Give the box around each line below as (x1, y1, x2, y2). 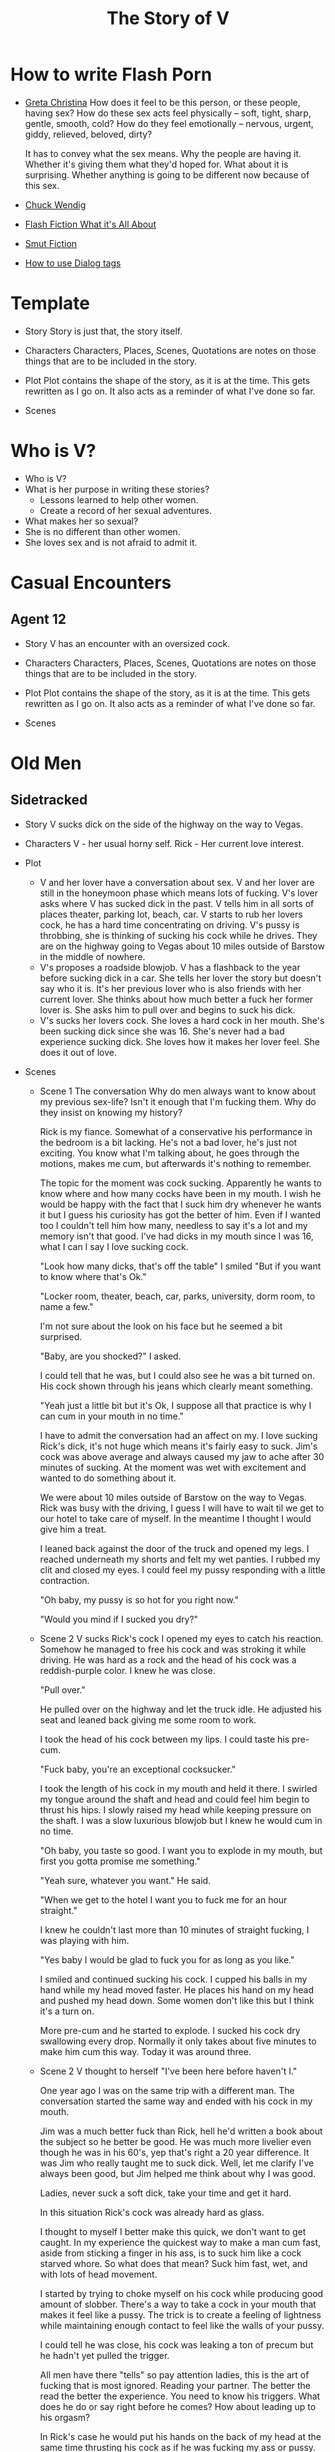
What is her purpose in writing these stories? (24, 483, 210, 495)
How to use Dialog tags (24, 257, 122, 269)
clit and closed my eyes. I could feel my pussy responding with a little (39, 1563, 326, 1576)
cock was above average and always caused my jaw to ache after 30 (39, 1450, 325, 1462)
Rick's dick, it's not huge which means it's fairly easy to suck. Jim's (39, 1440, 318, 1452)
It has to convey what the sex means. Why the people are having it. (24, 147, 302, 159)
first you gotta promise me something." (39, 1855, 201, 1867)
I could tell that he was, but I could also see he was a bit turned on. (39, 1369, 316, 1381)
